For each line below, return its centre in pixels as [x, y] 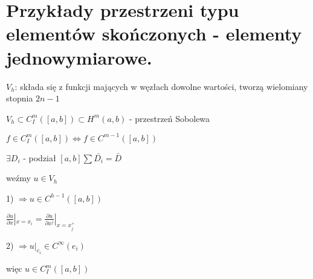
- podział [40, 157]
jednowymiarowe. [79, 57]
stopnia [20, 98]
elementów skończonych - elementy [154, 34]
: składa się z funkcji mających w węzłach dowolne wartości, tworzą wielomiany [161, 86]
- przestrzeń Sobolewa [169, 118]
